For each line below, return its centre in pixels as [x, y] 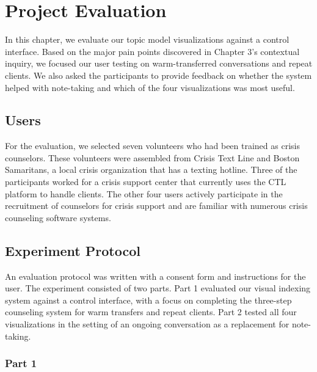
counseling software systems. [58, 217]
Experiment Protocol [73, 250]
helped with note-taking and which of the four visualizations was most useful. [150, 87]
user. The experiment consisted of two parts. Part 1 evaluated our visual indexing [158, 288]
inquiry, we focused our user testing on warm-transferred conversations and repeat [159, 63]
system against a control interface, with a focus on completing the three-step [148, 300]
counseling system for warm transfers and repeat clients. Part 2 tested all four [151, 312]
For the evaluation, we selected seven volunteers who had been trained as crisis [152, 146]
